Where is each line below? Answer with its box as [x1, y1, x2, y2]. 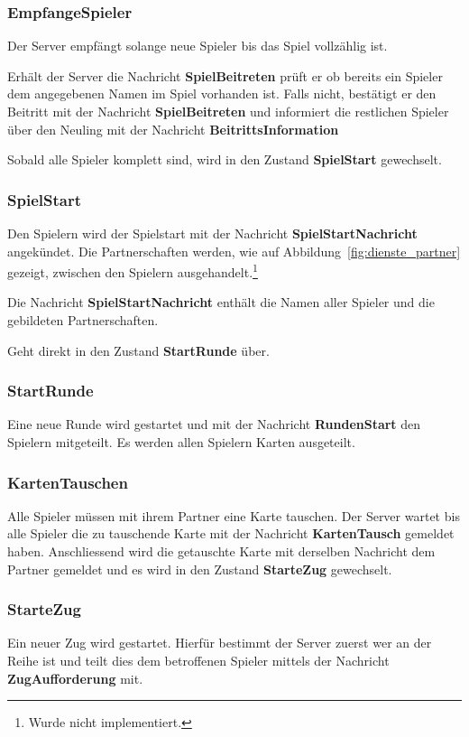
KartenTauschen [7, 471, 128, 493]
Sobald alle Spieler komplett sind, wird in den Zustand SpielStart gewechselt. [7, 150, 442, 169]
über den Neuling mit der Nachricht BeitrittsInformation [7, 119, 339, 138]
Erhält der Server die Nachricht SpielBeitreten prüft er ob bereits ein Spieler [7, 66, 443, 85]
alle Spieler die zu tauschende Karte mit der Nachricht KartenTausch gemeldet [7, 524, 455, 543]
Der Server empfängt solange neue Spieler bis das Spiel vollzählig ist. [7, 36, 388, 55]
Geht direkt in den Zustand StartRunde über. [7, 341, 270, 359]
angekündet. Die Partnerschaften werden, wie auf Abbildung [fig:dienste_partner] [7, 241, 461, 260]
